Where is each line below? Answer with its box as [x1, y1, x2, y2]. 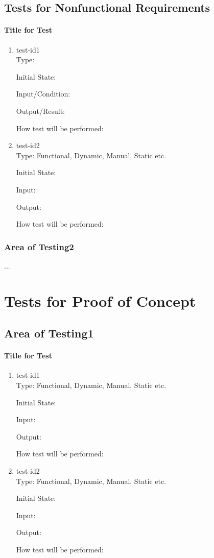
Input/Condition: [16, 88, 70, 99]
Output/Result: [16, 105, 65, 116]
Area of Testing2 [4, 240, 74, 253]
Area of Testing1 [4, 325, 94, 341]
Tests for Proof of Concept [4, 290, 196, 311]
